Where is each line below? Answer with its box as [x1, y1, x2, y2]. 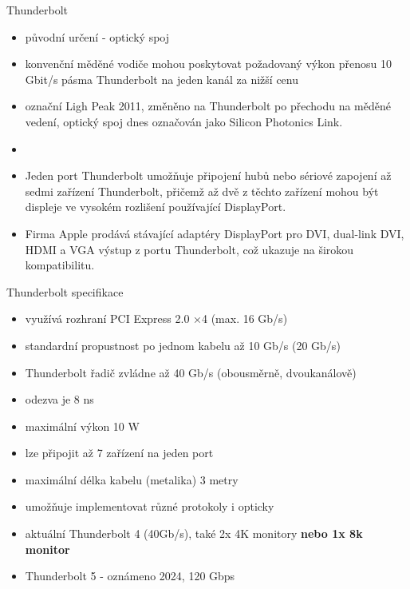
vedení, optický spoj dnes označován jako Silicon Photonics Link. [25, 113, 343, 129]
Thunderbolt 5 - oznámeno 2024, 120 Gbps [25, 567, 235, 584]
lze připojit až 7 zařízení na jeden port [25, 444, 214, 461]
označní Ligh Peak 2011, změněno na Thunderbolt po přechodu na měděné [25, 98, 392, 114]
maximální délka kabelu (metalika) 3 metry [25, 471, 239, 488]
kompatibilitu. [25, 257, 95, 273]
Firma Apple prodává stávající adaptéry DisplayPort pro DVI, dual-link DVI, [25, 225, 404, 241]
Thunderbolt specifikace [6, 283, 124, 300]
